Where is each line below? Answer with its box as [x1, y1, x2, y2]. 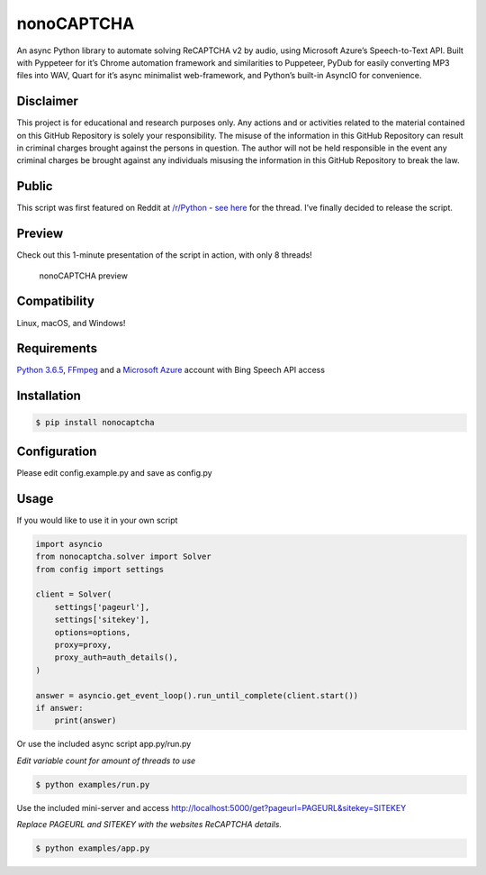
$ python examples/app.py [35, 843, 150, 853]
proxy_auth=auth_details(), [54, 652, 179, 662]
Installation [16, 388, 81, 404]
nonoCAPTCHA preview [39, 270, 128, 281]
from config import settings [35, 564, 165, 574]
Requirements [16, 341, 98, 356]
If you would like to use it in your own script [16, 515, 178, 525]
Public [16, 178, 53, 194]
